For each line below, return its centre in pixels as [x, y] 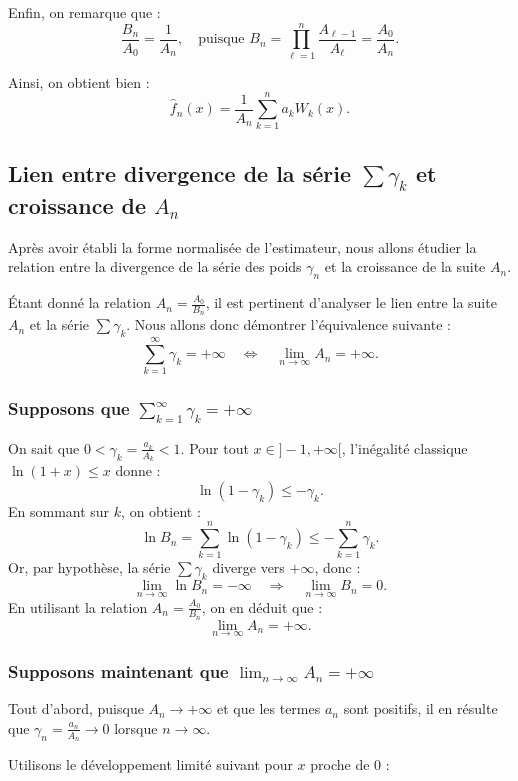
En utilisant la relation [78, 606]
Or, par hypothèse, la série [89, 567]
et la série [59, 324]
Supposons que [69, 408]
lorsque [136, 727]
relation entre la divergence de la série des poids [155, 266]
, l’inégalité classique [404, 447]
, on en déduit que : [262, 606]
